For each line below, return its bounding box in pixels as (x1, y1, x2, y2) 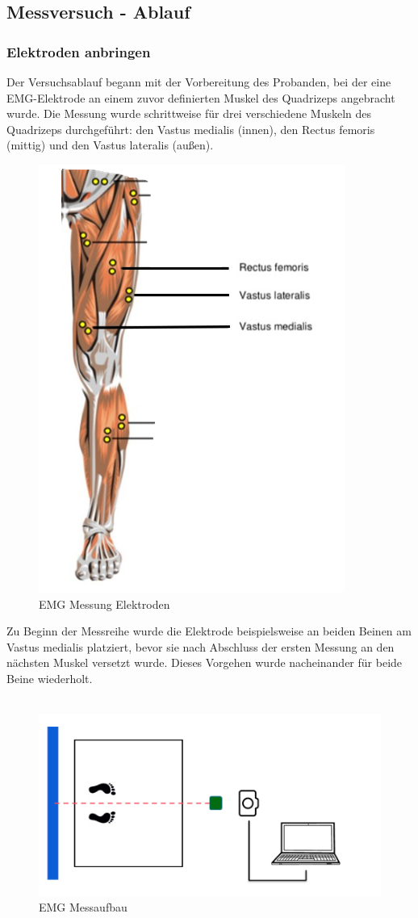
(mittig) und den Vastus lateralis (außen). (6, 136, 214, 153)
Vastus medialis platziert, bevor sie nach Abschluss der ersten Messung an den (6, 638, 395, 655)
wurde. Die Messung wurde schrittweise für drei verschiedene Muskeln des (6, 105, 372, 122)
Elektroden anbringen (6, 41, 151, 61)
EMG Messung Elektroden (39, 595, 170, 612)
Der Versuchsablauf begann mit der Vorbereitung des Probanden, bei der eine (6, 73, 391, 90)
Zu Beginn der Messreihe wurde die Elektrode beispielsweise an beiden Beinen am (6, 622, 412, 639)
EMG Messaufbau (39, 899, 127, 916)
